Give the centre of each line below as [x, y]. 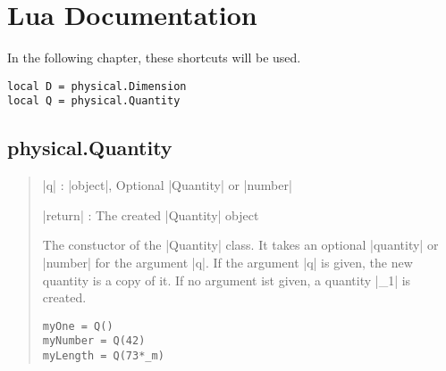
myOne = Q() [78, 326]
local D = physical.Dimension [97, 86]
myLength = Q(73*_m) [103, 356]
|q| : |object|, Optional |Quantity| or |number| [167, 185]
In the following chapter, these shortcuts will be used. [154, 58]
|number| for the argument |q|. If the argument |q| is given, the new [227, 263]
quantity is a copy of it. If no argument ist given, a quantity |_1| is [227, 280]
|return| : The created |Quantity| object [151, 214]
